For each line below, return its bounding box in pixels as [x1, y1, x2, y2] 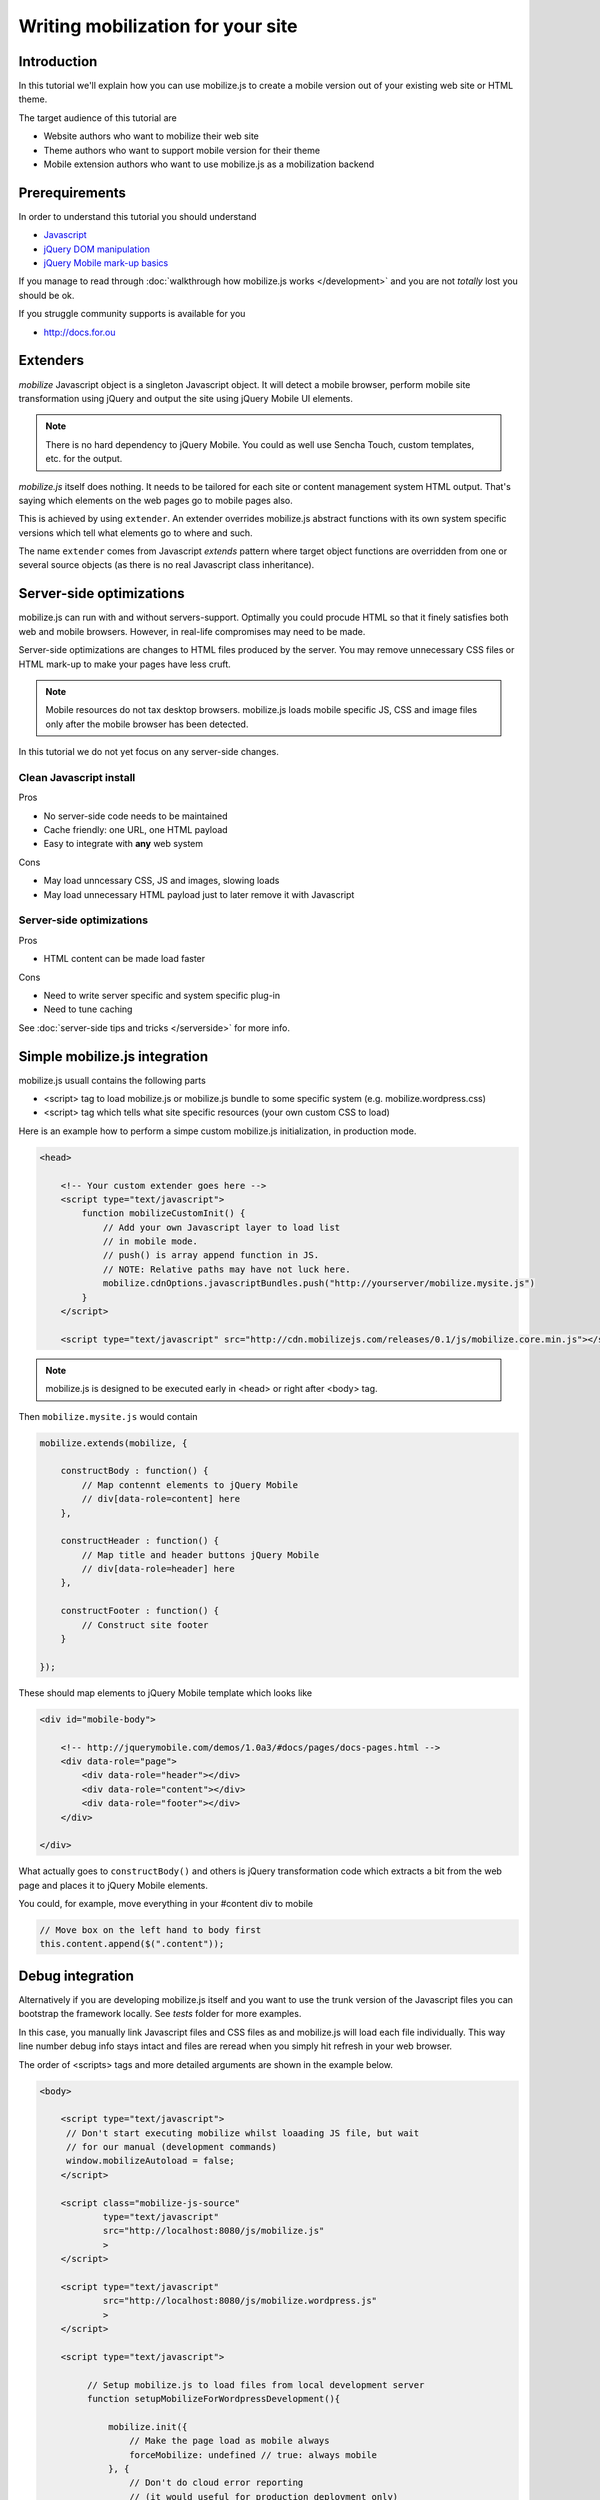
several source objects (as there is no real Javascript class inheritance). [18, 559, 315, 571]
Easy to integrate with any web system [43, 838, 204, 850]
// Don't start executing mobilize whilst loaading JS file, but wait [65, 2127, 420, 2139]
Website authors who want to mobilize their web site [43, 130, 259, 142]
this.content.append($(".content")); [39, 1938, 225, 1950]
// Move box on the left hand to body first [39, 1925, 262, 1936]
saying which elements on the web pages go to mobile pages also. [18, 494, 294, 506]
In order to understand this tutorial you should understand [18, 210, 257, 222]
